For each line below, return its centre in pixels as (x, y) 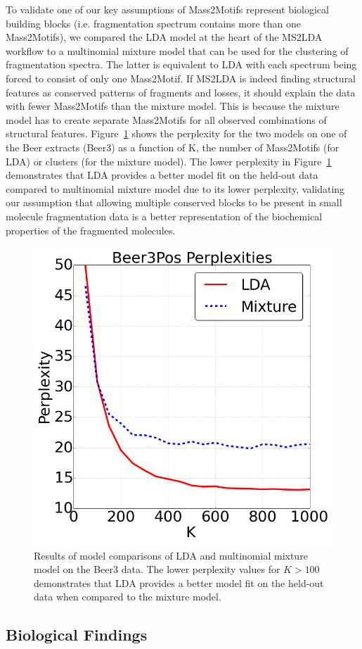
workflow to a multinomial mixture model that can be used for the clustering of (177, 50)
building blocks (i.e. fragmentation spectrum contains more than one (153, 23)
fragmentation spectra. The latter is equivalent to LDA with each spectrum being (181, 64)
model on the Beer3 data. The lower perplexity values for (157, 569)
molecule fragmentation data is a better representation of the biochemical (164, 216)
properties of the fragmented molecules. (91, 230)
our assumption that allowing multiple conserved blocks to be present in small (174, 202)
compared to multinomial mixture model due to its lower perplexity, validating (175, 188)
